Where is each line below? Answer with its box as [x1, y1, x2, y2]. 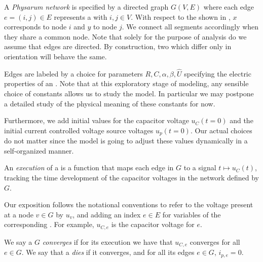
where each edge [203, 2, 254, 12]
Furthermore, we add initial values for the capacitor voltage [4, 115, 189, 126]
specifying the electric [184, 68, 251, 79]
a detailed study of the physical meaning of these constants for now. [4, 98, 215, 108]
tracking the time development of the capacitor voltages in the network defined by [4, 172, 259, 182]
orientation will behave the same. [4, 51, 107, 61]
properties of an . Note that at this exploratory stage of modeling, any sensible [4, 78, 249, 89]
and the [230, 115, 253, 126]
